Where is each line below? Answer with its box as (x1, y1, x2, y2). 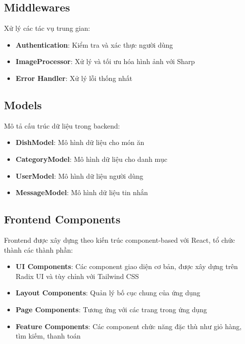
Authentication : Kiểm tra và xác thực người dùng (15, 39, 173, 50)
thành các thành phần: (4, 244, 73, 255)
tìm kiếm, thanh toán (15, 331, 81, 341)
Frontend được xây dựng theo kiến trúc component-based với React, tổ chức (4, 234, 235, 245)
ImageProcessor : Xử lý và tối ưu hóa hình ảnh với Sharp (15, 56, 195, 67)
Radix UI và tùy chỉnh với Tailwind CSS (15, 271, 139, 281)
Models (4, 97, 42, 112)
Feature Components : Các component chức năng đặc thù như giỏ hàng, (15, 321, 242, 331)
